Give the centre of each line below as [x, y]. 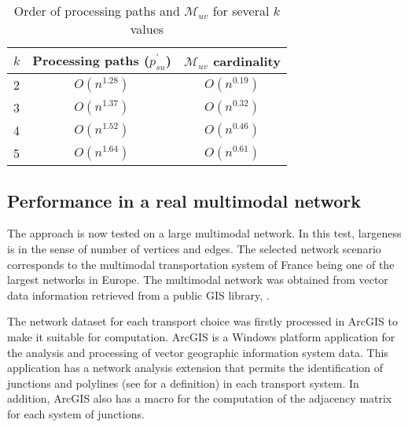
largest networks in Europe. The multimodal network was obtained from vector [198, 280]
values [147, 29]
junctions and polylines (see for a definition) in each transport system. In [183, 383]
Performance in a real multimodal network [184, 200]
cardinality [247, 61]
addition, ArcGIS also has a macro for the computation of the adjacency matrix [200, 398]
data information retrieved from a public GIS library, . [138, 294]
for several [241, 11]
